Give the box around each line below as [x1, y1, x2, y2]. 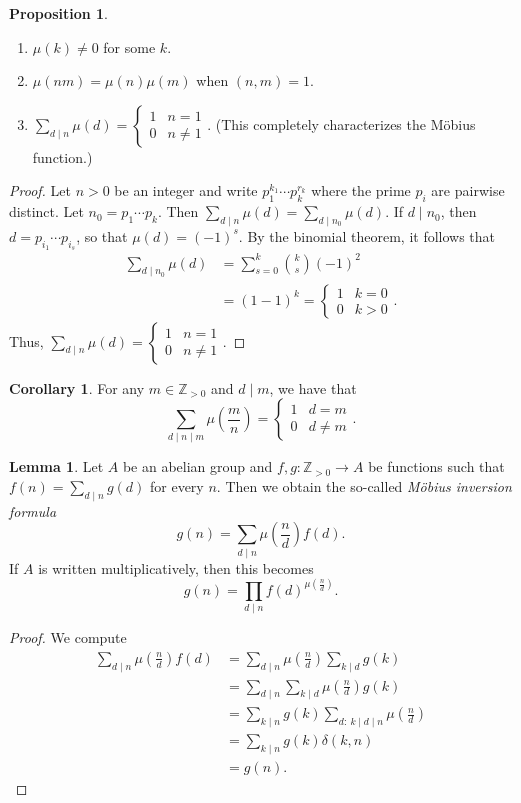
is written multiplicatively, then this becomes [38, 557, 314, 578]
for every [150, 476, 204, 497]
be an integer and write [114, 180, 258, 201]
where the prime [311, 180, 411, 201]
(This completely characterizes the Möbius [215, 113, 476, 134]
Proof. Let [9, 180, 71, 201]
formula [9, 500, 57, 521]
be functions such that [368, 456, 505, 477]
